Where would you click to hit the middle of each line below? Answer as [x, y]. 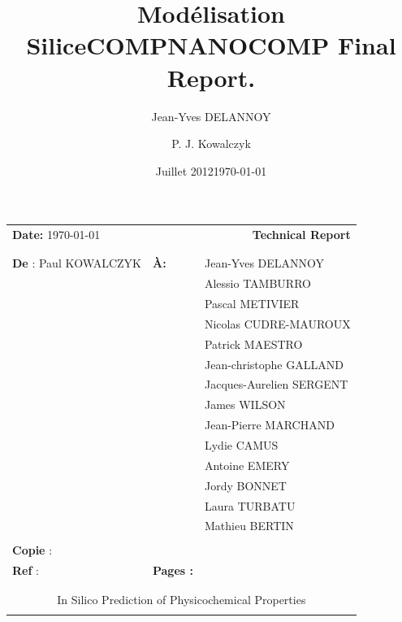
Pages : [173, 570]
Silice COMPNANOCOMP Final [211, 45]
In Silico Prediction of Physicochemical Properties [182, 599]
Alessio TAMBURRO [257, 283]
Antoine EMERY [247, 465]
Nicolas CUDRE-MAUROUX [277, 323]
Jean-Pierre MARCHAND [269, 425]
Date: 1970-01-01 [56, 235]
